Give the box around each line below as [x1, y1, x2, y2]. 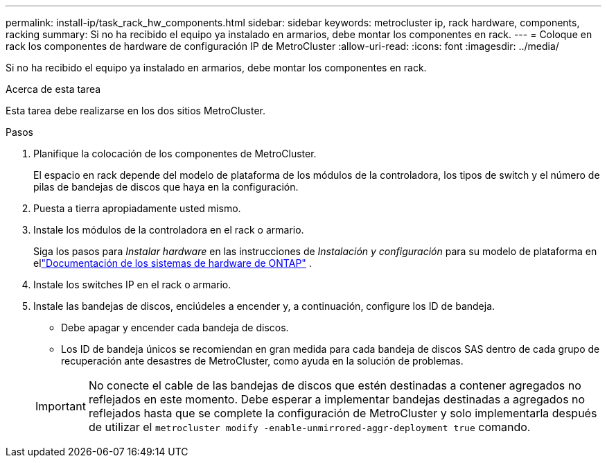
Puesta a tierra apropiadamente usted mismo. [33, 202, 241, 214]
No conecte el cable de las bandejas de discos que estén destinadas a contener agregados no [88, 378, 581, 392]
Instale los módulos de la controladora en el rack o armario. [33, 224, 304, 236]
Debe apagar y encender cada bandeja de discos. [61, 322, 289, 333]
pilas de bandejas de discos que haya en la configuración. [33, 181, 299, 193]
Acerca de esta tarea [6, 83, 101, 95]
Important [35, 399, 86, 413]
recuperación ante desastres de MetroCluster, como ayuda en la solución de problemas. [61, 355, 464, 367]
